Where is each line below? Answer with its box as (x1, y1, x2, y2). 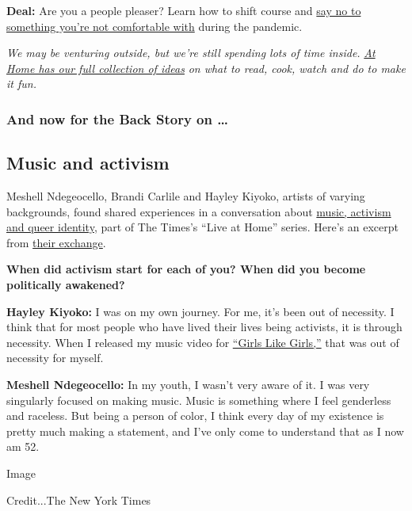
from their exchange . (6, 234, 106, 250)
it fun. (6, 75, 36, 92)
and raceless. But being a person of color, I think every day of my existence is (6, 407, 384, 424)
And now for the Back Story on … (6, 109, 228, 128)
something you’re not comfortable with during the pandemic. (6, 17, 303, 34)
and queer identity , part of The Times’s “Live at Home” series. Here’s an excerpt (6, 219, 399, 235)
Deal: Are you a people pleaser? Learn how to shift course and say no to (6, 2, 361, 18)
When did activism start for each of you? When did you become (6, 261, 366, 277)
